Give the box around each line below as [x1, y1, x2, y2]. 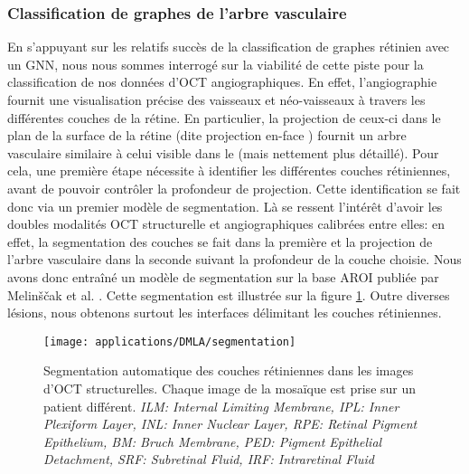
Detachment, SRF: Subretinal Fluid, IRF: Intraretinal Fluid [43, 450, 374, 469]
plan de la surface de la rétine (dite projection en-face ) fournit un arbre [7, 126, 407, 145]
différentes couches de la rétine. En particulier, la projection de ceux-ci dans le [7, 108, 441, 127]
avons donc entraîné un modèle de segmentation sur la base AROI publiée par [7, 267, 439, 286]
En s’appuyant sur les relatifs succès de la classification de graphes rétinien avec [7, 37, 450, 56]
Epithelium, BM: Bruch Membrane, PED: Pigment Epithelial [43, 431, 382, 450]
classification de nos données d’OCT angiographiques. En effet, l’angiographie [7, 72, 437, 91]
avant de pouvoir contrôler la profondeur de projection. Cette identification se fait [7, 178, 461, 197]
